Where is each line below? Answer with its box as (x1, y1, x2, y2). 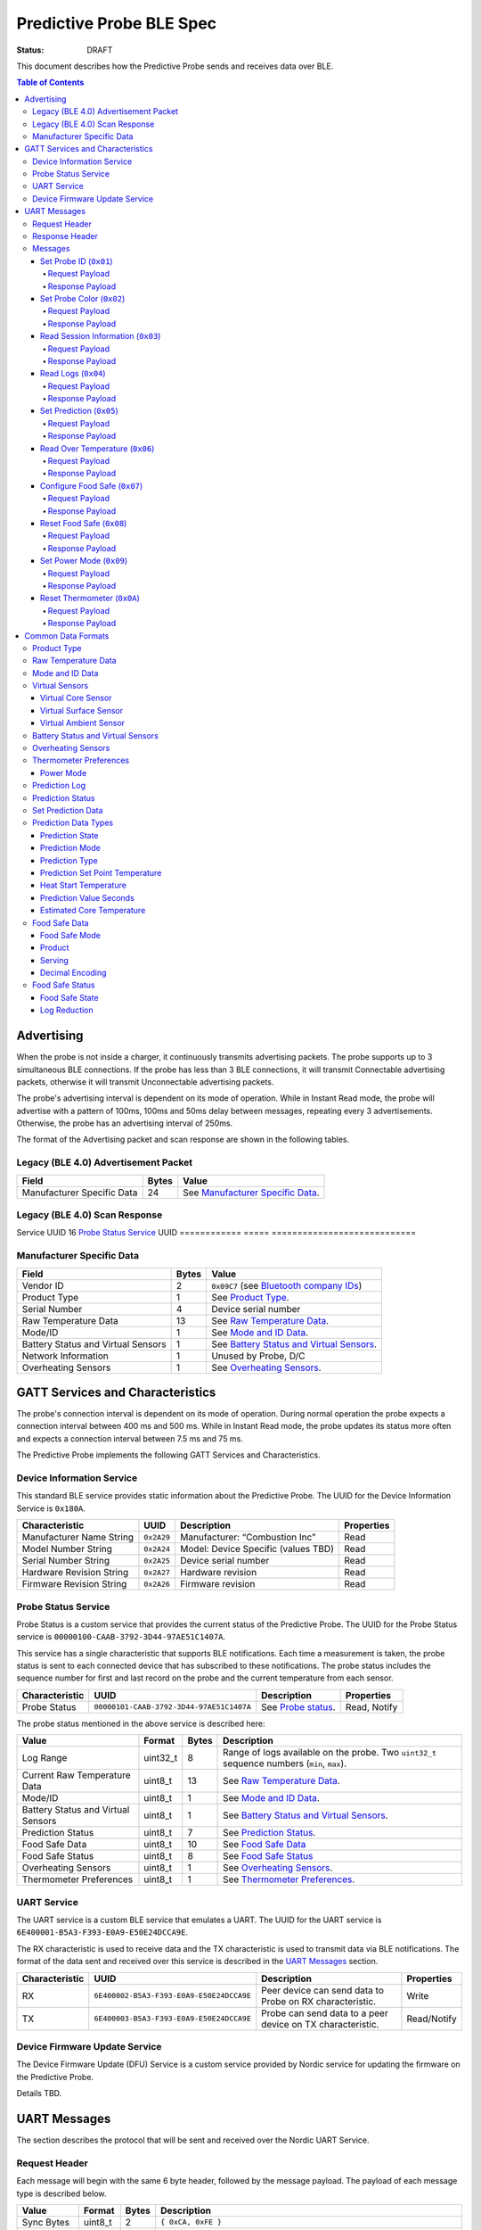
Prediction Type (40, 855, 98, 865)
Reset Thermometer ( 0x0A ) (40, 593, 140, 604)
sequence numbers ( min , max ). (223, 1757, 347, 1770)
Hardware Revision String (21, 1566, 129, 1579)
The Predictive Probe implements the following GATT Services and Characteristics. (16, 1449, 321, 1460)
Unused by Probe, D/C (210, 1350, 306, 1362)
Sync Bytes (21, 2216, 70, 2228)
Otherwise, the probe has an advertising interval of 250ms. (16, 1118, 233, 1128)
